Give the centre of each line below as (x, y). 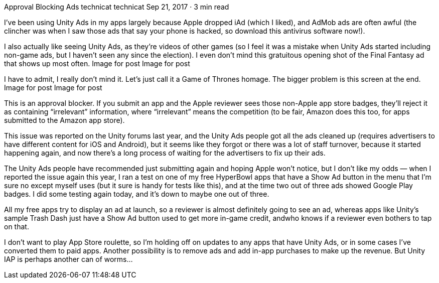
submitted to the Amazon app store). (64, 120)
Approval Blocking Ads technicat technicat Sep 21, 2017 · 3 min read (117, 7)
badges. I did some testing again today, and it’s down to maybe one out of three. (137, 194)
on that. (17, 227)
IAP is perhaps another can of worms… (68, 259)
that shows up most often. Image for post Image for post (97, 63)
